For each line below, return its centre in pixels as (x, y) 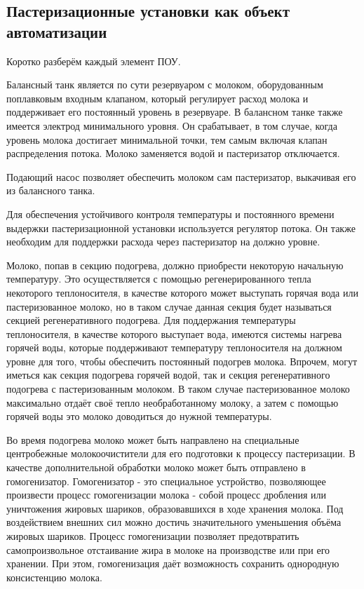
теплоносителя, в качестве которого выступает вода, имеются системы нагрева (174, 333)
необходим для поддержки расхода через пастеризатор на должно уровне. (163, 242)
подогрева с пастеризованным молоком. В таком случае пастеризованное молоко (178, 389)
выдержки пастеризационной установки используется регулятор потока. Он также (181, 228)
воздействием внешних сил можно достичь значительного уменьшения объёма (174, 522)
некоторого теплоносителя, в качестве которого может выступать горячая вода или (182, 292)
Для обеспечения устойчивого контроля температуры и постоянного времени (170, 214)
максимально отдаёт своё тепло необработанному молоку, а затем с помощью (173, 402)
